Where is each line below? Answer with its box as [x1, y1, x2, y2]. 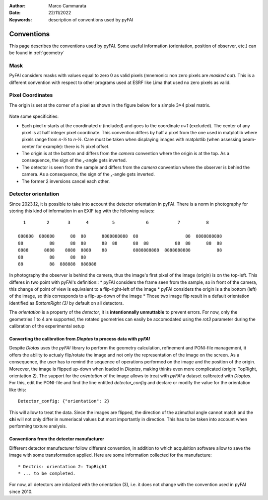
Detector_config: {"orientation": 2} [18, 398, 110, 404]
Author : [9, 3, 26, 8]
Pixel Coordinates [9, 92, 53, 99]
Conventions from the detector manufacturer [9, 436, 104, 442]
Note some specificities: [9, 113, 59, 119]
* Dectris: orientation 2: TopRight [18, 464, 107, 469]
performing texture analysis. [9, 423, 67, 429]
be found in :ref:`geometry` [9, 50, 65, 56]
